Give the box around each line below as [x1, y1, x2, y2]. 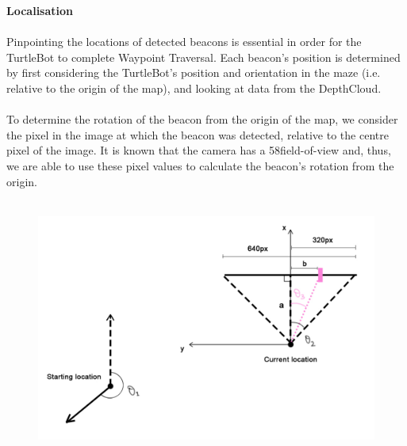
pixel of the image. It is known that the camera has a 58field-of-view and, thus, [6, 142, 391, 158]
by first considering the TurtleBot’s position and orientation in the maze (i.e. [6, 64, 381, 81]
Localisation [6, 2, 73, 18]
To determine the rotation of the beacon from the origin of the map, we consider [6, 111, 398, 128]
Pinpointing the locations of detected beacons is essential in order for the [6, 33, 362, 50]
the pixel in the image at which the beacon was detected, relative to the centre [6, 126, 389, 143]
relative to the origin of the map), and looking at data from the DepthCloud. [6, 79, 382, 96]
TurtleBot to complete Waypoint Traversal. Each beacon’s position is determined [6, 48, 401, 65]
